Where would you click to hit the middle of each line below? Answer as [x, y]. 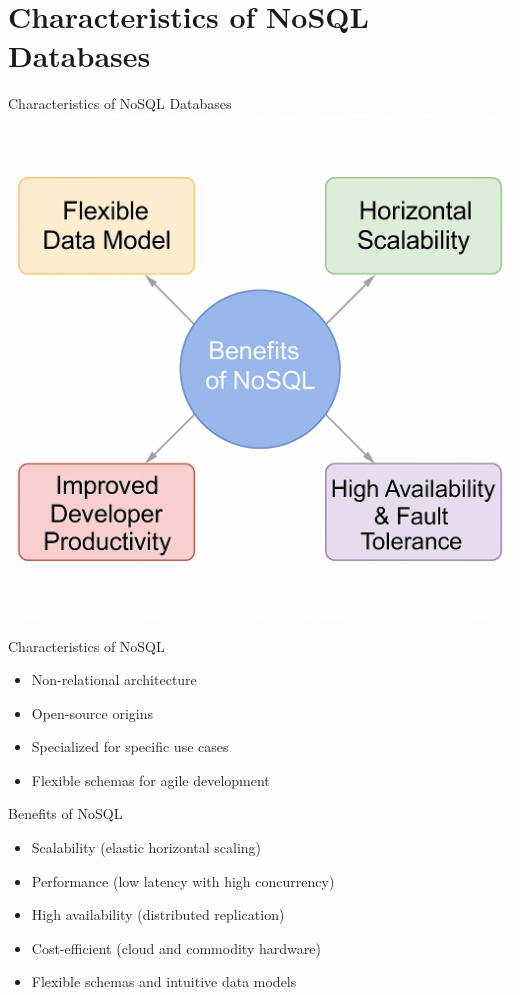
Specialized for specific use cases [130, 746]
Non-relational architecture [114, 679]
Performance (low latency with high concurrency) [183, 880]
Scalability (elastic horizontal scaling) [146, 847]
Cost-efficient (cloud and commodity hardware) [176, 947]
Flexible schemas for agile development [150, 779]
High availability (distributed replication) [158, 914]
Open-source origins [92, 712]
